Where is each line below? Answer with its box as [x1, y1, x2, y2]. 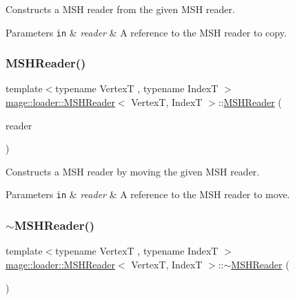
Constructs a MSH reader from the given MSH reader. [6, 2, 235, 16]
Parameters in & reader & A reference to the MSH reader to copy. [6, 25, 287, 39]
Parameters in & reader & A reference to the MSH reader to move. [6, 187, 290, 202]
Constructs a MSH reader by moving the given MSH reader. [6, 164, 260, 178]
